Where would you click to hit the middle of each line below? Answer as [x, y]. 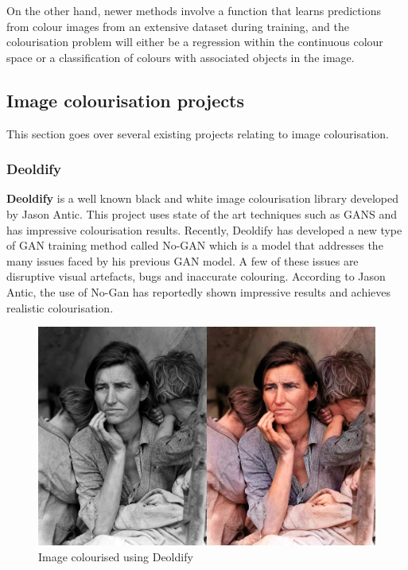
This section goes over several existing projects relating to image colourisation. [198, 133]
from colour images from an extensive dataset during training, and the [178, 26]
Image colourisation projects [125, 100]
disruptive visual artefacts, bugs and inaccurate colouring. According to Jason [196, 276]
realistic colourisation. [60, 307]
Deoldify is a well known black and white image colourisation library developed [202, 198]
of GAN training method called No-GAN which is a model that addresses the [195, 245]
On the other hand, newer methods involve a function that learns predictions [194, 10]
